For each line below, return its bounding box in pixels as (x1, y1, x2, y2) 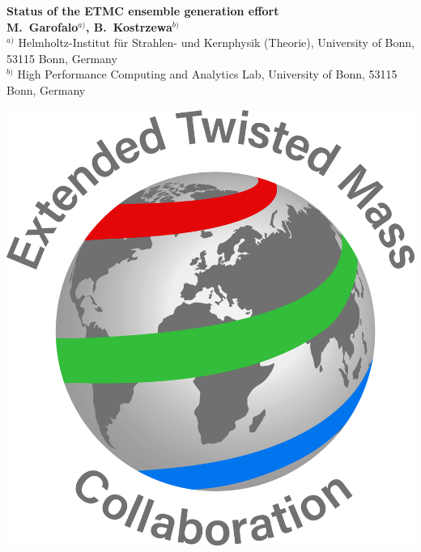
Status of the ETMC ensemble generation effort (6, 2, 279, 19)
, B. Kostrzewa (86, 18, 172, 35)
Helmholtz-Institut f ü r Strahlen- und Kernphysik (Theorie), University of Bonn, (18, 34, 415, 51)
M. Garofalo (6, 18, 79, 35)
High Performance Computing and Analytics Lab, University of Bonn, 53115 (17, 66, 398, 83)
